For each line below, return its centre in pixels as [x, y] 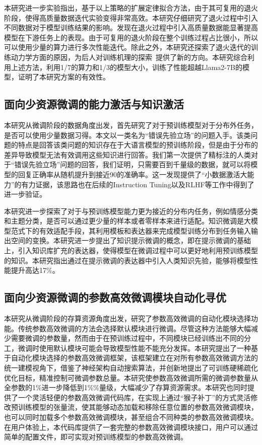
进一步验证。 [25, 194]
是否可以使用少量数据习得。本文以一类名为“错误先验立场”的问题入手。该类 [127, 135]
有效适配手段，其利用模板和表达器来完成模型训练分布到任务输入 [145, 230]
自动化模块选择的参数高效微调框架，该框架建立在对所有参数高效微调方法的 [134, 358]
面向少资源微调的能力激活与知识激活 [94, 104]
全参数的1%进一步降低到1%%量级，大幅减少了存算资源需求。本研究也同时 [126, 387]
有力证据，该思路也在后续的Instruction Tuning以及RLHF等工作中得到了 [138, 184]
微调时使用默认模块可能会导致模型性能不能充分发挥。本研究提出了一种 [134, 348]
